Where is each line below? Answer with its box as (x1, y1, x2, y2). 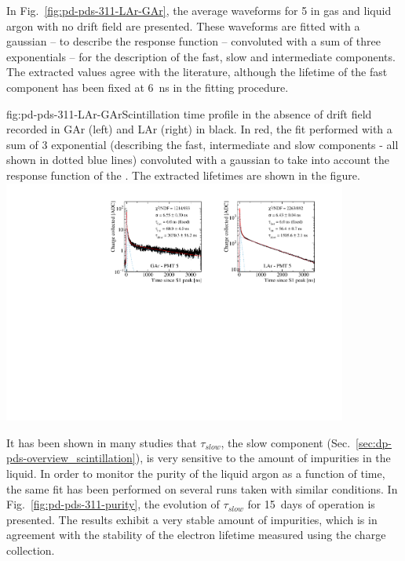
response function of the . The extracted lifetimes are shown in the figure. (6, 166, 360, 183)
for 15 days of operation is (247, 496, 375, 512)
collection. (6, 542, 55, 559)
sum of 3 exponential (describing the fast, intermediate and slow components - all (6, 136, 399, 152)
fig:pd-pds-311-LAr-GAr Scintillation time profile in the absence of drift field (6, 105, 372, 122)
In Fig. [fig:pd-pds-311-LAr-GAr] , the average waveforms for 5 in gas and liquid (6, 2, 392, 18)
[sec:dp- (356, 434, 392, 450)
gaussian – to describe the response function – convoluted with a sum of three (6, 33, 381, 49)
